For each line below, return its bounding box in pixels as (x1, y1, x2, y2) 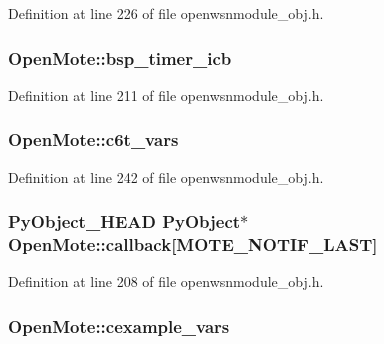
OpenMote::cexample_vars (8, 313, 230, 338)
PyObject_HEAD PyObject (8, 209, 241, 234)
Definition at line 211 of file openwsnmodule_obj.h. (8, 84, 324, 105)
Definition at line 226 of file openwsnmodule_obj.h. (8, 3, 324, 23)
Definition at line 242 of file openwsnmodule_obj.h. (8, 166, 324, 187)
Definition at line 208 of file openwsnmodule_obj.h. (8, 271, 324, 292)
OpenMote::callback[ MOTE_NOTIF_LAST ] (8, 232, 378, 257)
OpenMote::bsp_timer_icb (8, 45, 232, 70)
